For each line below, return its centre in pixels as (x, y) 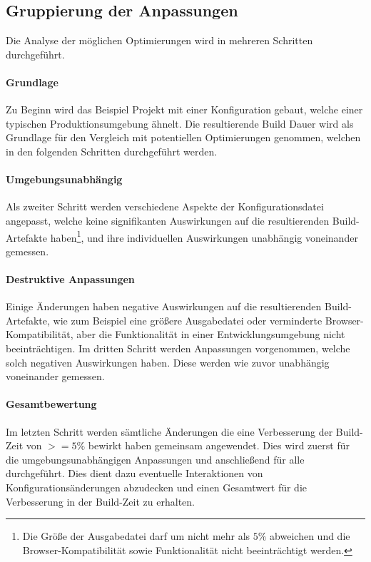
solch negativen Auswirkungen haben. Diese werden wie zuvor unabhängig (168, 362)
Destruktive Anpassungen (70, 279)
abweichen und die (310, 536)
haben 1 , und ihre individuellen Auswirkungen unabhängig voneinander (204, 236)
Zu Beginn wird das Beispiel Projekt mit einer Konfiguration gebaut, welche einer (184, 109)
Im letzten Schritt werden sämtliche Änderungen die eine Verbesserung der (169, 431)
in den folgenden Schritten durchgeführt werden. (112, 151)
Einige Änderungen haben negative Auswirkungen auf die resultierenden (164, 306)
